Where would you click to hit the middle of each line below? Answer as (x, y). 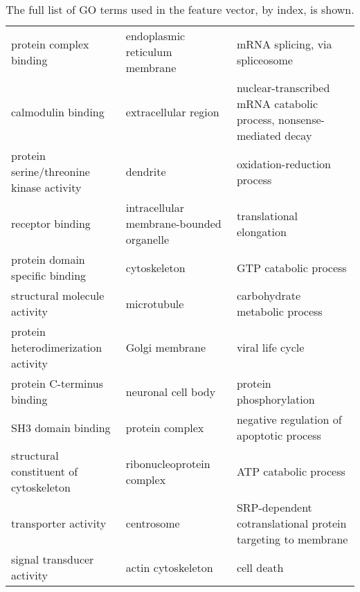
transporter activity (59, 523)
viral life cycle (270, 347)
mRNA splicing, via (284, 44)
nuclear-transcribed (283, 88)
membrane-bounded (173, 223)
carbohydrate (269, 295)
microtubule (155, 303)
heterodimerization (57, 347)
